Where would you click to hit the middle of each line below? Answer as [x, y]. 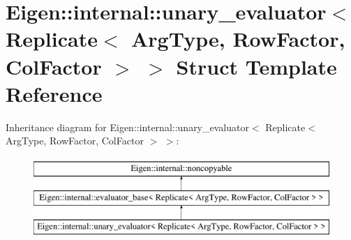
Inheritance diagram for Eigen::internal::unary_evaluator [127, 127]
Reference [54, 93]
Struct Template [256, 66]
